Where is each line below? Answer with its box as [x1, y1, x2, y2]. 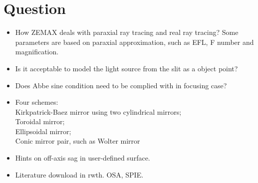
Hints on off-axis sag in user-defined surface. [15, 153, 150, 163]
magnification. [15, 46, 59, 57]
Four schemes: [15, 97, 58, 107]
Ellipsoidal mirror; [15, 126, 71, 136]
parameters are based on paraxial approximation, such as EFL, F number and [15, 36, 254, 47]
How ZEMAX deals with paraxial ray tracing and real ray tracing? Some [15, 27, 239, 37]
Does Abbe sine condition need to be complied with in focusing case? [15, 80, 227, 90]
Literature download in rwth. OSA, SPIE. [15, 169, 144, 180]
